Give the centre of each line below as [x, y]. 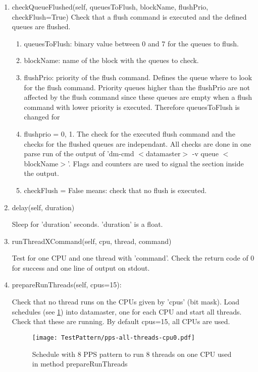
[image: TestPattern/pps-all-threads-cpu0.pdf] [113, 337]
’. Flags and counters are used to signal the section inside [156, 163]
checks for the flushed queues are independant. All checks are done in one [138, 143]
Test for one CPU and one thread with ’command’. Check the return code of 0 [133, 258]
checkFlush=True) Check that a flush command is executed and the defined [129, 16]
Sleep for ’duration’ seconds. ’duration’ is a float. [87, 224]
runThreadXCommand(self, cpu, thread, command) [92, 241]
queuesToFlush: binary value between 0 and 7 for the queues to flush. [131, 43]
